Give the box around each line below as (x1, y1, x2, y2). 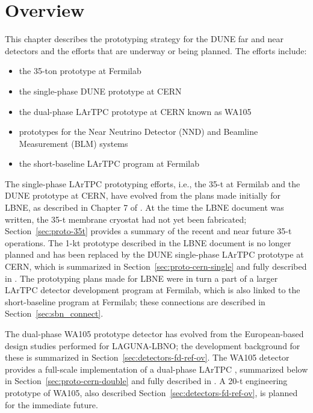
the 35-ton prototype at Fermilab (19, 64, 141, 77)
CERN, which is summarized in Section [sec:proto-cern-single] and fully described (5, 260, 307, 273)
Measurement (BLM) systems (19, 137, 128, 149)
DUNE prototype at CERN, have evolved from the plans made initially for (5, 189, 280, 202)
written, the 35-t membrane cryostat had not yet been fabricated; (5, 213, 247, 225)
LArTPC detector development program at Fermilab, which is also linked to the (5, 284, 300, 296)
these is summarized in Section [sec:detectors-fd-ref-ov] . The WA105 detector (5, 351, 290, 364)
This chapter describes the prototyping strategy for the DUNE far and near (5, 33, 284, 45)
